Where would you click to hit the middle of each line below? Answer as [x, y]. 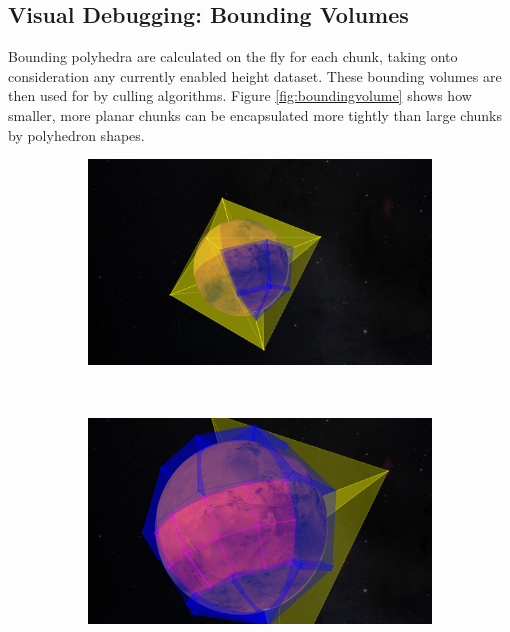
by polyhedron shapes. [76, 134]
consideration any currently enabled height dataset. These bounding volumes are [255, 75]
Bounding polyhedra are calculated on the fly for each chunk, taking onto [233, 56]
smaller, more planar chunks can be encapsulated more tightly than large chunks [255, 114]
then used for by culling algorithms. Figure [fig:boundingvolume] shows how [240, 95]
